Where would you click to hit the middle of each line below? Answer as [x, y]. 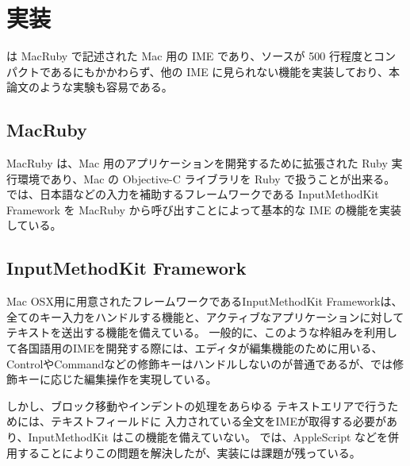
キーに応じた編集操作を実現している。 [117, 379]
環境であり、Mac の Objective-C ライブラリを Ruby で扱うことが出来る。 [206, 178]
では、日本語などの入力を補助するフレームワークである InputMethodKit [193, 194]
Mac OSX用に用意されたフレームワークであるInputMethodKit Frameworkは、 [205, 301]
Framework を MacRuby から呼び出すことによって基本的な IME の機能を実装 [204, 209]
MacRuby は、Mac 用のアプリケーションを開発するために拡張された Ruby [197, 163]
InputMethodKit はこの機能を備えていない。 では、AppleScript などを [208, 437]
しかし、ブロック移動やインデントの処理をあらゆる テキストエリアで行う [197, 405]
